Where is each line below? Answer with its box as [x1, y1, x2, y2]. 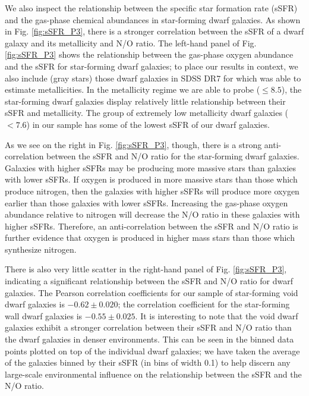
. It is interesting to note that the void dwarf [135, 309, 298, 322]
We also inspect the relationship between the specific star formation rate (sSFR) [5, 2, 298, 14]
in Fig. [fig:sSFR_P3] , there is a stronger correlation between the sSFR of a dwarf [5, 25, 304, 37]
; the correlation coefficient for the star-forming [118, 298, 290, 310]
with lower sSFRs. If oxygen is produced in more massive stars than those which [5, 173, 298, 186]
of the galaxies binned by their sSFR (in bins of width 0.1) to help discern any [5, 356, 291, 369]
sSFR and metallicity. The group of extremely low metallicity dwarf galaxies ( [5, 106, 289, 119]
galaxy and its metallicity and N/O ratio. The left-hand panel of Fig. [5, 36, 257, 49]
